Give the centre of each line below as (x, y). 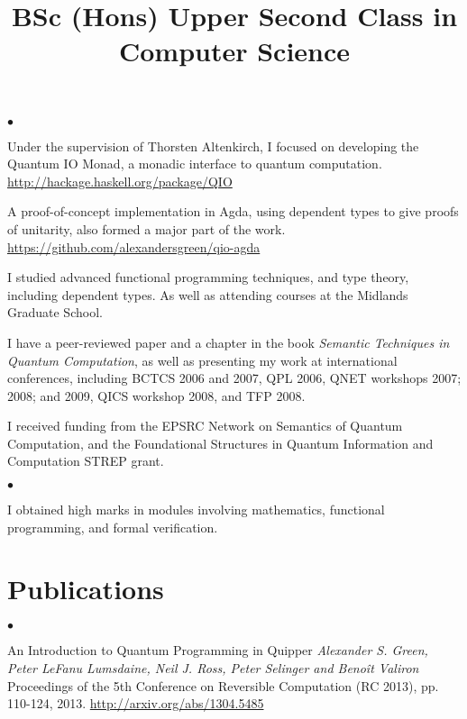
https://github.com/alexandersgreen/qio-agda (134, 246)
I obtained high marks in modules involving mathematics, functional (196, 510)
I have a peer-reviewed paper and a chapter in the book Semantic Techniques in (229, 342)
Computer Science (234, 51)
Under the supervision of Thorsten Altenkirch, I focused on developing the (213, 146)
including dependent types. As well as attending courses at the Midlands (208, 294)
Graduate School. (55, 312)
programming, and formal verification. (113, 527)
